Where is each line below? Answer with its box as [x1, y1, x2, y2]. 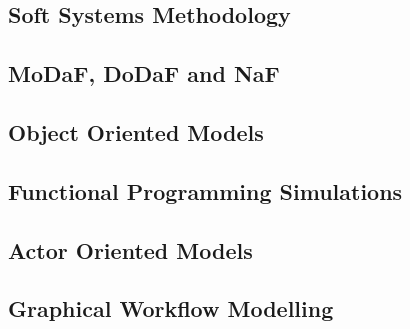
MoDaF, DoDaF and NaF [8, 58, 280, 89]
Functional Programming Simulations [8, 175, 403, 206]
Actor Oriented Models [8, 234, 253, 265]
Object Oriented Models [8, 116, 264, 147]
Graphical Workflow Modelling [8, 293, 334, 324]
